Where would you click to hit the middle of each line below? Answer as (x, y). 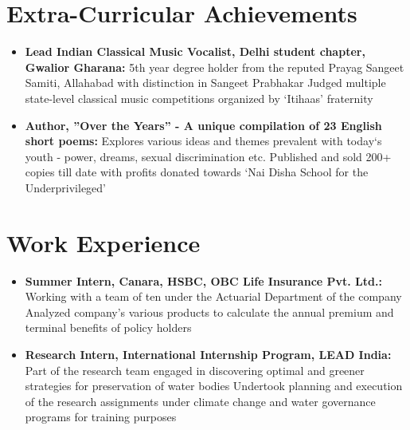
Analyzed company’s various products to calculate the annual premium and (209, 312)
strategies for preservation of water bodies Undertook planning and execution (214, 386)
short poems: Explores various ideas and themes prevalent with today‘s (203, 141)
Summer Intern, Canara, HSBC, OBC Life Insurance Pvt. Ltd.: (203, 280)
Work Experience (103, 242)
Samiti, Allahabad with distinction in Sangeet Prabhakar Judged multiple (205, 83)
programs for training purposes (101, 417)
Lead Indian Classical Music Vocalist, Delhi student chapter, (195, 51)
